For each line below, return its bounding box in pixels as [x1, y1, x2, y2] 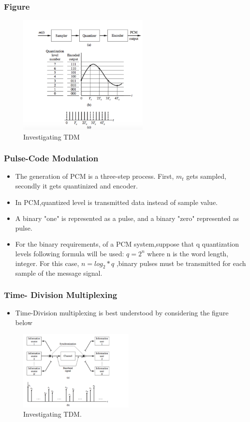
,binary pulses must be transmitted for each [116, 258, 246, 268]
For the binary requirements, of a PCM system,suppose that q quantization [15, 239, 239, 249]
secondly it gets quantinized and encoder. [15, 180, 138, 190]
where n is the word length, [147, 248, 229, 258]
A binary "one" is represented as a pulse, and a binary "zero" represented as [15, 213, 239, 223]
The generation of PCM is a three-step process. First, [15, 171, 174, 181]
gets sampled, [186, 171, 226, 181]
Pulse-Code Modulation [4, 152, 99, 164]
